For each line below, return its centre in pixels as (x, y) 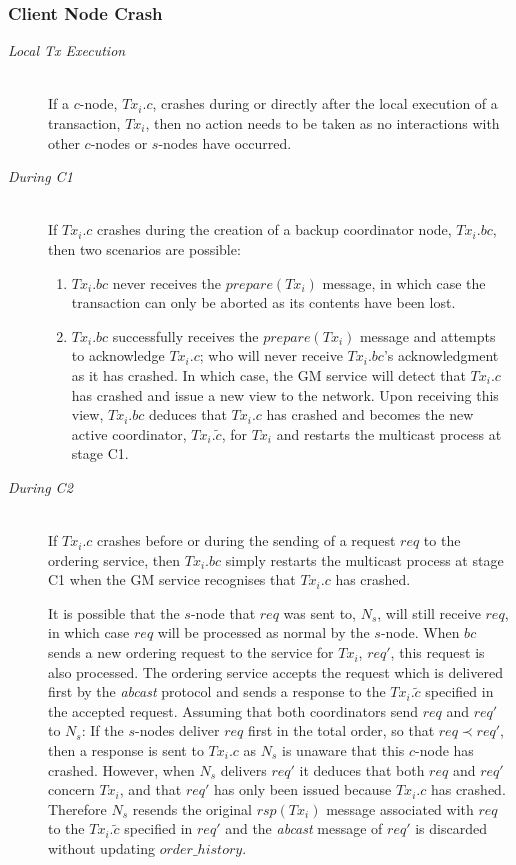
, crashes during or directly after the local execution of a (325, 103)
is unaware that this (343, 750)
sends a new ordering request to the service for (191, 652)
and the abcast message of (304, 828)
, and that (150, 789)
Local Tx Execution (67, 50)
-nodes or (119, 142)
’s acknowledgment (441, 355)
